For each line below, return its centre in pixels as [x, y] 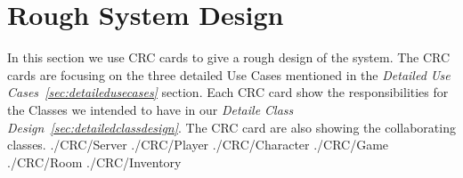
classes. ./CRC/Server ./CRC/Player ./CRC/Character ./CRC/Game [198, 145]
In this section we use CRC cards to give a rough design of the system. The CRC [229, 57]
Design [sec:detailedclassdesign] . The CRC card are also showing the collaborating [231, 127]
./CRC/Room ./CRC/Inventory [94, 162]
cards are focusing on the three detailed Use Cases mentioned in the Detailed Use [229, 74]
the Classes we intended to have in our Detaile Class [150, 109]
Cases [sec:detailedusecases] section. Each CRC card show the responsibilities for [228, 92]
